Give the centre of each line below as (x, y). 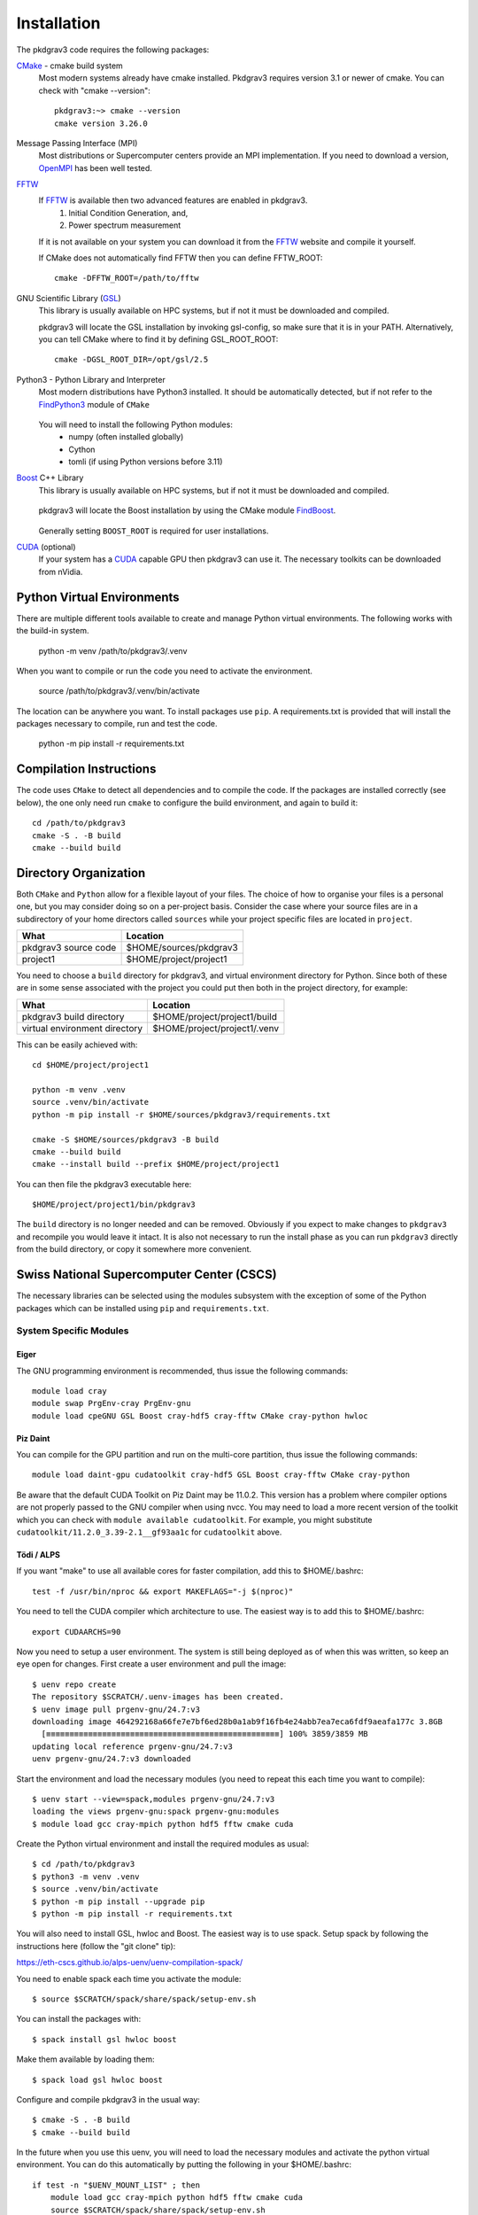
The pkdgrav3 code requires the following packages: (113, 50)
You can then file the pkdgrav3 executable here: (104, 1184)
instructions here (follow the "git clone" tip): (96, 1946)
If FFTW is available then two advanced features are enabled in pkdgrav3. (173, 200)
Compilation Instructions (86, 769)
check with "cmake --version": (94, 90)
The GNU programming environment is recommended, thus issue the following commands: (182, 1371)
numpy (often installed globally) (126, 437)
